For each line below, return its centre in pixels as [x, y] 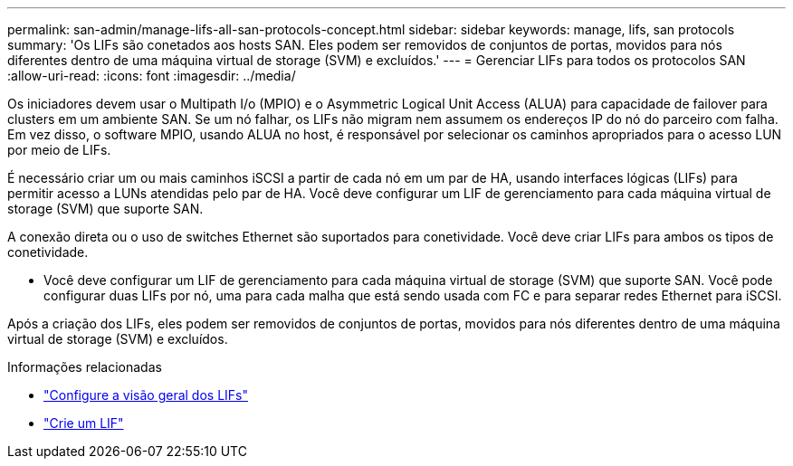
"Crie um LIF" [84, 423]
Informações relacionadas [85, 367]
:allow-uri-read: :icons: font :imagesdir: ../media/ [152, 76]
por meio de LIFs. [59, 150]
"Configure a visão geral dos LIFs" [146, 395]
